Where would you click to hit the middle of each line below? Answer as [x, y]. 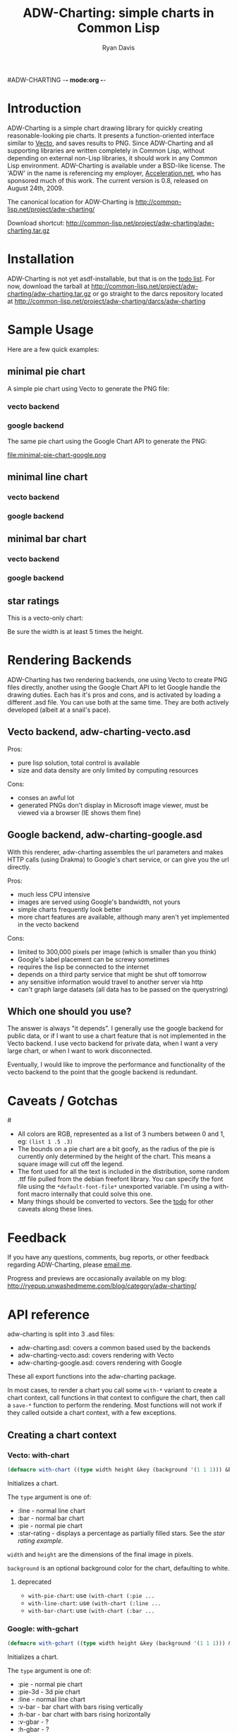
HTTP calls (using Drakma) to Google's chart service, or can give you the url [118, 859]
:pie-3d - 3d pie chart [49, 1691]
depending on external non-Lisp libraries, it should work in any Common [112, 158]
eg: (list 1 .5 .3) [45, 1141]
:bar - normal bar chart [51, 1518]
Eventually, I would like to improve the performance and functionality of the [116, 1064]
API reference [49, 1314]
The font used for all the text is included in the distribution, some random [123, 1172]
